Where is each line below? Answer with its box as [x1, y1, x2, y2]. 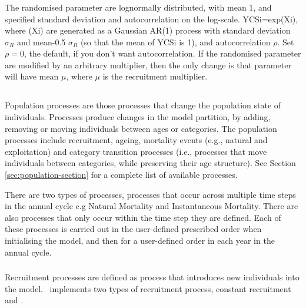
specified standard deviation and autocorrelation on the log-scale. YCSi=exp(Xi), [5, 12, 298, 25]
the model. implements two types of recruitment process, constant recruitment [5, 282, 291, 294]
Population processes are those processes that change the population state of [5, 99, 281, 111]
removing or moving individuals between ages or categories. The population [5, 122, 277, 134]
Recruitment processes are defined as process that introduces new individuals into [5, 271, 300, 283]
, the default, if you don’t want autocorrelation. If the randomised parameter [24, 47, 301, 59]
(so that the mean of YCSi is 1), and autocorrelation [80, 35, 271, 48]
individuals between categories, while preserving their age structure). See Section [5, 157, 296, 169]
